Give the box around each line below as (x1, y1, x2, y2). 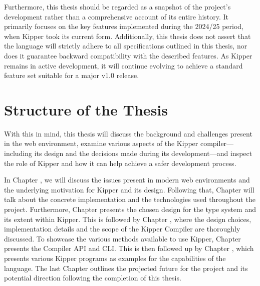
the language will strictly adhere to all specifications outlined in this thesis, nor (4, 40, 247, 51)
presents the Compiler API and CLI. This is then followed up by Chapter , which (4, 243, 254, 253)
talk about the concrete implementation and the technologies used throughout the (4, 194, 255, 204)
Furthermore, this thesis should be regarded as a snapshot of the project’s (4, 1, 231, 11)
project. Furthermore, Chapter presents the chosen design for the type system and (4, 204, 256, 214)
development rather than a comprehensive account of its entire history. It (4, 11, 229, 21)
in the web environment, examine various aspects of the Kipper (4, 138, 198, 148)
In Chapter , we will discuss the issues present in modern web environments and (4, 174, 250, 185)
